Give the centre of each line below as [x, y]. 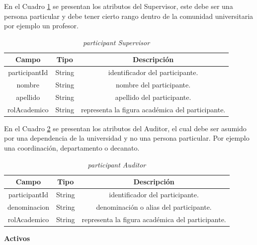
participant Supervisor [117, 42]
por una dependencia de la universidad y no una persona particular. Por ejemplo [127, 138]
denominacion [29, 206]
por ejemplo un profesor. [41, 26]
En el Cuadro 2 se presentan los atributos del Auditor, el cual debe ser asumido [125, 128]
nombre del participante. [153, 85]
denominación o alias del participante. [154, 206]
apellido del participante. [153, 97]
